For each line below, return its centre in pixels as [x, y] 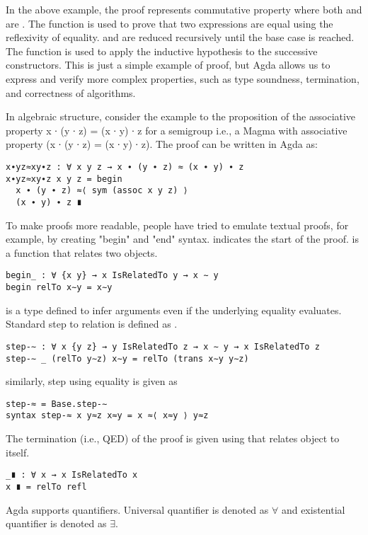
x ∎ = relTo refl [46, 487]
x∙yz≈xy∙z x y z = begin [64, 179]
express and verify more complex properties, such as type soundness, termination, [183, 78]
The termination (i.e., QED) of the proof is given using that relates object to [173, 438]
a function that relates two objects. [82, 252]
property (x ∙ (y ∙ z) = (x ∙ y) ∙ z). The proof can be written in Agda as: [162, 144]
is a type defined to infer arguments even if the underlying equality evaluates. [174, 310]
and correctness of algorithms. [71, 92]
